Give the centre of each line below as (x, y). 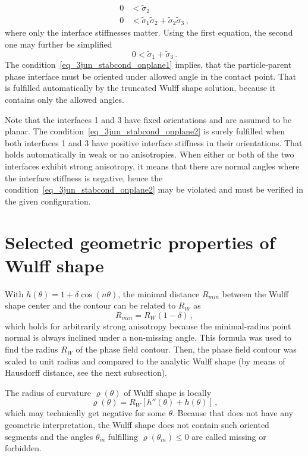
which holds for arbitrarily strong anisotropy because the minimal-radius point (148, 326)
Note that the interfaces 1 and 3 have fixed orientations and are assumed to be (148, 119)
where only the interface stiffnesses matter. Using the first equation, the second (149, 32)
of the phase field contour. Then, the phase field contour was (186, 349)
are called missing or (229, 436)
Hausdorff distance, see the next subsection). (86, 372)
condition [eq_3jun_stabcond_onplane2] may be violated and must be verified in (154, 189)
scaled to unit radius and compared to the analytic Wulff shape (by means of (145, 361)
